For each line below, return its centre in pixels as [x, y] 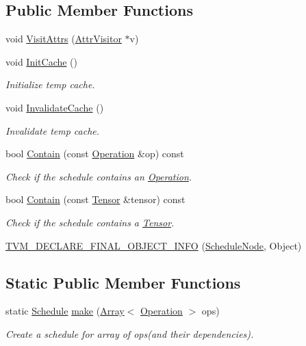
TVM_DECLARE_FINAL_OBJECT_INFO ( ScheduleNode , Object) [154, 245]
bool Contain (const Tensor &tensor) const [95, 199]
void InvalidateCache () [55, 107]
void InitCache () [42, 61]
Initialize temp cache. [50, 84]
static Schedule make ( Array [65, 311]
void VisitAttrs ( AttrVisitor [64, 39]
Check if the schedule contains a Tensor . [90, 222]
